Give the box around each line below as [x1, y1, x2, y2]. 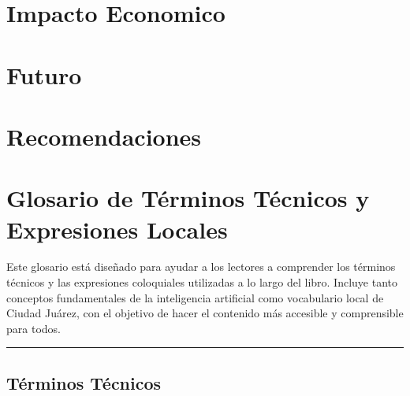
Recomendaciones [6, 120, 202, 152]
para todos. [6, 320, 61, 336]
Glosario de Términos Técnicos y [6, 182, 370, 214]
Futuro [6, 58, 82, 91]
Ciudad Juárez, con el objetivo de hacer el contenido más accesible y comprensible [6, 305, 404, 321]
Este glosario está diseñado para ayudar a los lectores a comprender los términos [6, 258, 396, 275]
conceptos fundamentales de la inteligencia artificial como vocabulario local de [6, 289, 384, 305]
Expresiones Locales [6, 213, 228, 245]
